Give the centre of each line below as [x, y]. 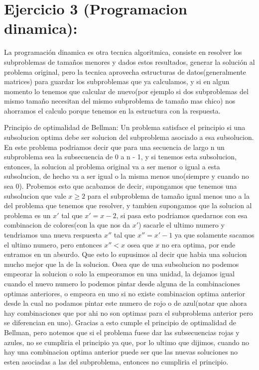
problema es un [27, 215]
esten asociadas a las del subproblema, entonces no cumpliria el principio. [116, 361]
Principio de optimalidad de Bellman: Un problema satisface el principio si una [125, 127]
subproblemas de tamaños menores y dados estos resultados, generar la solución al [129, 62]
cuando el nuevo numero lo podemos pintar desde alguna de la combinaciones [122, 283]
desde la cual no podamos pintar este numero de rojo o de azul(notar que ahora [126, 303]
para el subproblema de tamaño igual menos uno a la [168, 195]
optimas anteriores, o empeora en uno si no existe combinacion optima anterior [125, 293]
